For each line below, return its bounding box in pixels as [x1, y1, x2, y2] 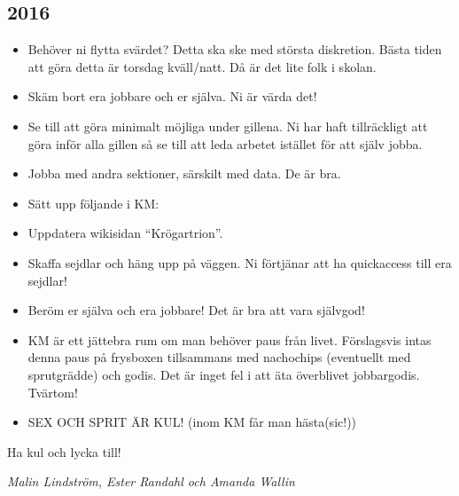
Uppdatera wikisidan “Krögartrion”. [27, 224, 223, 242]
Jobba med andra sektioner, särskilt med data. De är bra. [27, 164, 341, 183]
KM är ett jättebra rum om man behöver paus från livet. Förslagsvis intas [27, 330, 432, 349]
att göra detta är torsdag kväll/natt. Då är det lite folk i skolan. [27, 57, 377, 75]
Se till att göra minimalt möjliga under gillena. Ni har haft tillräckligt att [27, 116, 428, 135]
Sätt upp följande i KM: [27, 193, 159, 212]
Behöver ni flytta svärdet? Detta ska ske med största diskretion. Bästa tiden [27, 40, 442, 59]
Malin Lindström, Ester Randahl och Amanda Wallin [7, 472, 295, 491]
